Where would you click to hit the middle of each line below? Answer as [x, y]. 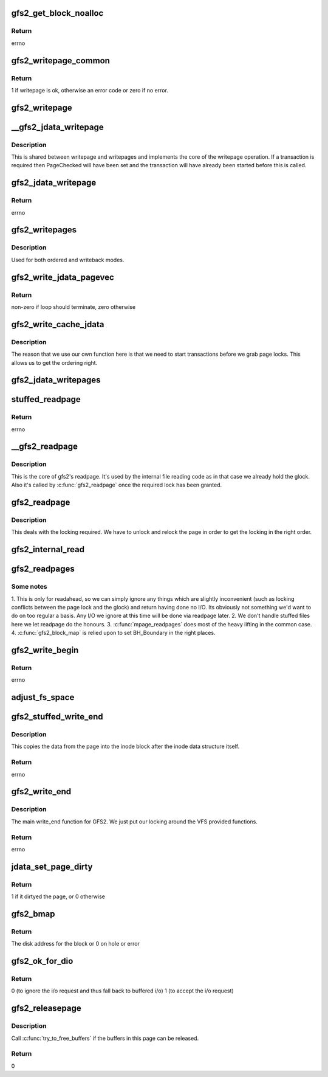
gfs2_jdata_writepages [56, 380]
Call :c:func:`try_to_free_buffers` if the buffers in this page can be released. [105, 1038]
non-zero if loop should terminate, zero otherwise [73, 306]
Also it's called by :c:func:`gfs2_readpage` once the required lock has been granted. [116, 485]
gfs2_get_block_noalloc [57, 13]
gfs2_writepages [44, 230]
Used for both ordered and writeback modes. [68, 260]
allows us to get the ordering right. [54, 362]
